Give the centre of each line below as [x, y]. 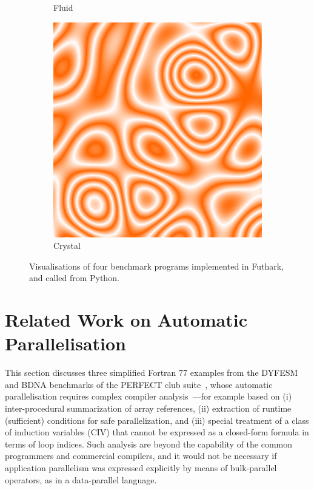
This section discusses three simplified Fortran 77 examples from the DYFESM [152, 373]
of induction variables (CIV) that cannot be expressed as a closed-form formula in [157, 432]
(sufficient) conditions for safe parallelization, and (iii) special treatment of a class [157, 420]
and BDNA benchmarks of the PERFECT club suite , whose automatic [139, 384]
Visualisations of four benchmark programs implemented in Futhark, [156, 266]
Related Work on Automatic [126, 320]
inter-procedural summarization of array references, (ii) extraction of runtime [148, 408]
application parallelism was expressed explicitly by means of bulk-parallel [141, 468]
